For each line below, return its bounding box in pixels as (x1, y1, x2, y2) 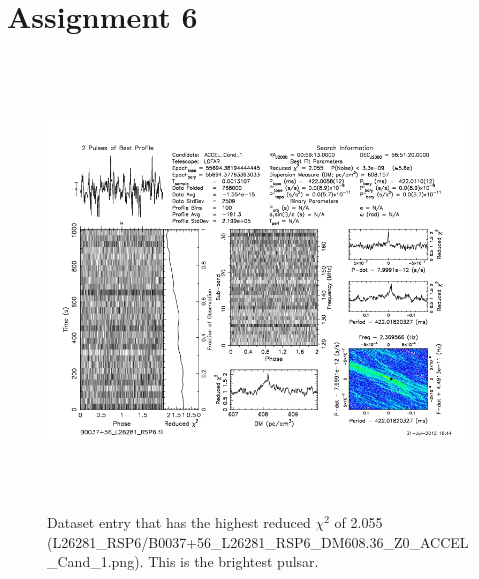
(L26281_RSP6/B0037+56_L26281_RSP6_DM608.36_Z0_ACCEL (47, 531, 469, 552)
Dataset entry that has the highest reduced (47, 512, 311, 533)
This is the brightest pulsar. (148, 551, 319, 572)
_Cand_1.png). (47, 551, 144, 572)
